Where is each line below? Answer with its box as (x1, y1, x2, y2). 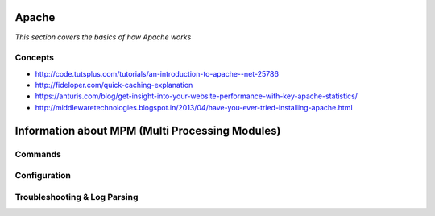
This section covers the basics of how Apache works (14, 32, 192, 42)
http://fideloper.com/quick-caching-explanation (35, 81, 193, 90)
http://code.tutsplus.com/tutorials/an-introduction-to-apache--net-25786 (35, 69, 280, 78)
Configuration (14, 170, 72, 181)
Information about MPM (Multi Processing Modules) (14, 123, 281, 137)
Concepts (14, 52, 55, 64)
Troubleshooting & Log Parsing (14, 191, 139, 202)
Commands (14, 148, 62, 160)
